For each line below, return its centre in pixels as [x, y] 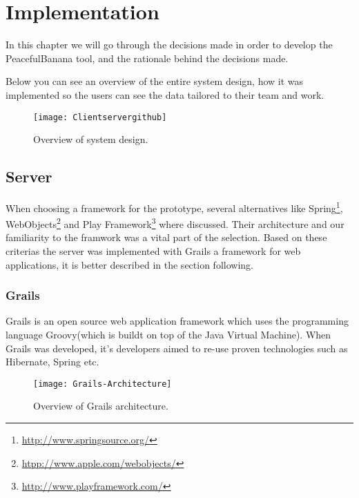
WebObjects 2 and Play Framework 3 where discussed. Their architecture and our [175, 223]
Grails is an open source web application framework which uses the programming [177, 321]
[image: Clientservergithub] [100, 117]
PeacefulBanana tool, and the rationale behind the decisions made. [147, 58]
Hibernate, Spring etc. [52, 362]
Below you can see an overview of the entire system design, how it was [155, 81]
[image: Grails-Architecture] [103, 384]
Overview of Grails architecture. [101, 406]
